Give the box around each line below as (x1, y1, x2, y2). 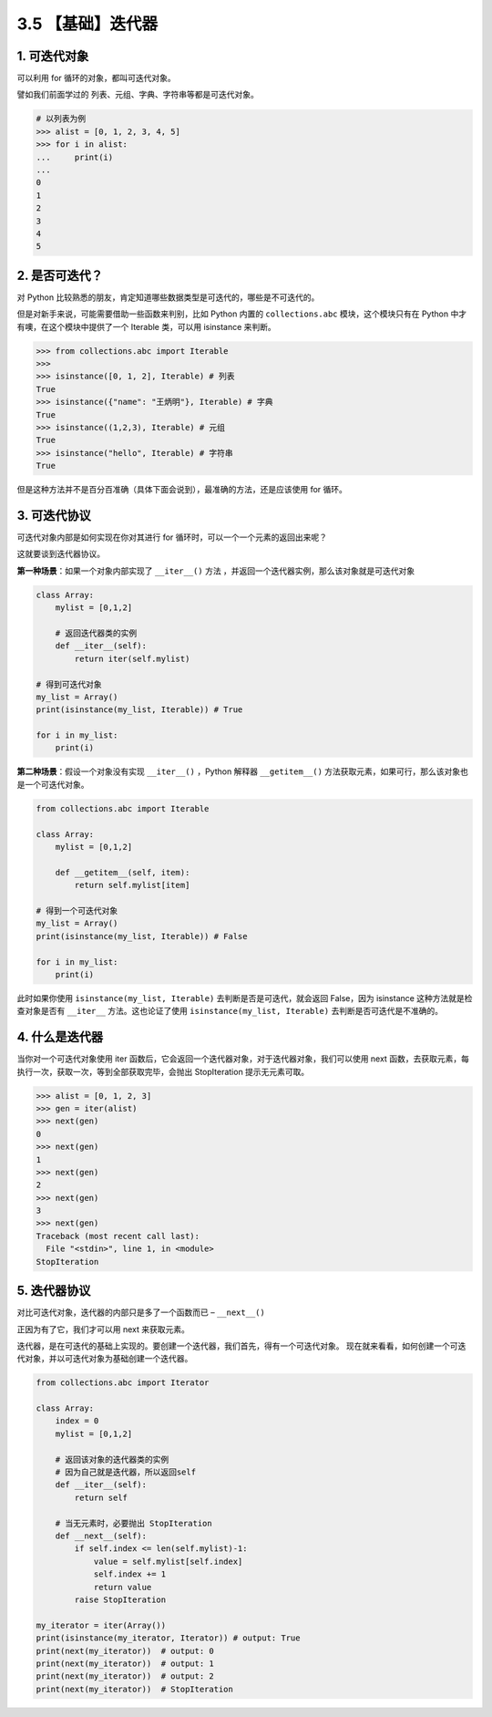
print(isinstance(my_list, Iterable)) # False (36, 931, 248, 941)
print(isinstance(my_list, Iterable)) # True (36, 705, 243, 715)
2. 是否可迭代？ (16, 267, 104, 283)
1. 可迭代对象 (16, 48, 89, 64)
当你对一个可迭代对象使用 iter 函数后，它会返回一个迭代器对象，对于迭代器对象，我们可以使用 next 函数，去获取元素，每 (16, 1053, 469, 1064)
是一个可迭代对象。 (16, 779, 89, 790)
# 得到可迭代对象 (36, 679, 102, 689)
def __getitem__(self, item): (55, 867, 190, 877)
